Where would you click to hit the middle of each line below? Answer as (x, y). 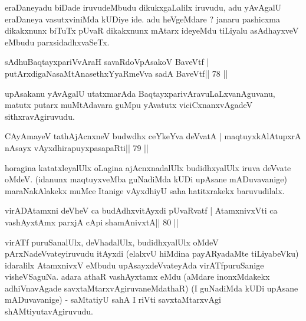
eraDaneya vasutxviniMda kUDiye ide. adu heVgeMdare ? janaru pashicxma (142, 19)
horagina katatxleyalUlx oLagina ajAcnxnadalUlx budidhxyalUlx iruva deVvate (148, 167)
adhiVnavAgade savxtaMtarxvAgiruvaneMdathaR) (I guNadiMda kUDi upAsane (152, 288)
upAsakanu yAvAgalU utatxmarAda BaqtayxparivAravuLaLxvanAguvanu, (140, 93)
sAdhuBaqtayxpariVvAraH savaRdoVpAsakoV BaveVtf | (107, 62)
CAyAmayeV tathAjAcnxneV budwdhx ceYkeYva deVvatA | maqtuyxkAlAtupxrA (153, 136)
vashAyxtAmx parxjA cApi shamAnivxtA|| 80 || (92, 222)
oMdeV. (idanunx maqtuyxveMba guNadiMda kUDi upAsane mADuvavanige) (146, 179)
